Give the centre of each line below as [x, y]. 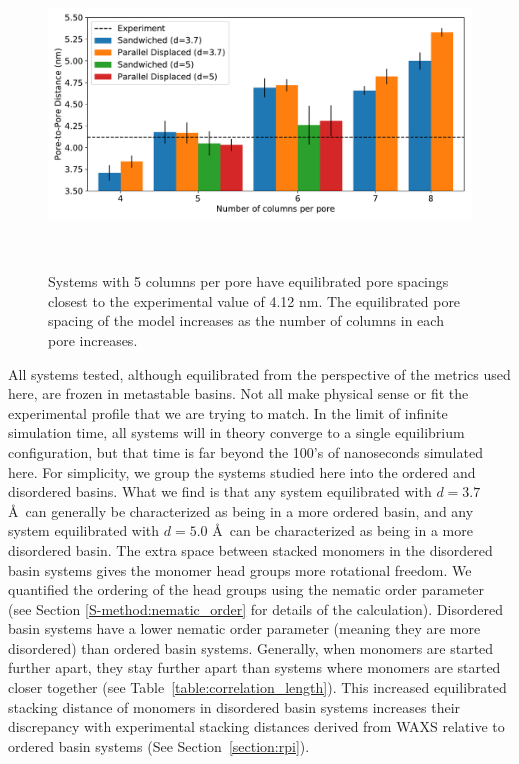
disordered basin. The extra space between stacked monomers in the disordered [250, 549]
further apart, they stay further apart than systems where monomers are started [254, 667]
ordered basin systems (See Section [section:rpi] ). [159, 745]
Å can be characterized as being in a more [342, 530]
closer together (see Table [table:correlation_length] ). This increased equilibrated [257, 687]
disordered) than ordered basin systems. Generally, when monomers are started [251, 647]
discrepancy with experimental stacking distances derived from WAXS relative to [256, 726]
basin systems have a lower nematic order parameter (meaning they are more [244, 628]
